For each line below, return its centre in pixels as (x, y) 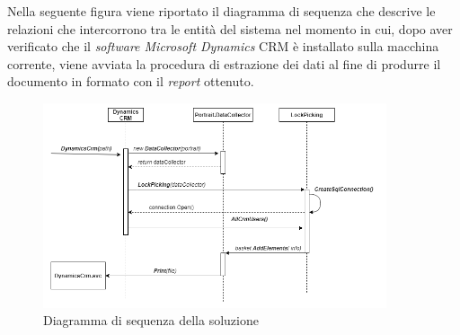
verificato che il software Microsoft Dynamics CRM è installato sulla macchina (223, 46)
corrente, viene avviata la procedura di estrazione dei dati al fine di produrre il (224, 63)
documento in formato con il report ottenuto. (131, 81)
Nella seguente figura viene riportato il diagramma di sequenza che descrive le (221, 11)
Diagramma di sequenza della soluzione (151, 320)
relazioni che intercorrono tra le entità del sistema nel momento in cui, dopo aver (230, 28)
